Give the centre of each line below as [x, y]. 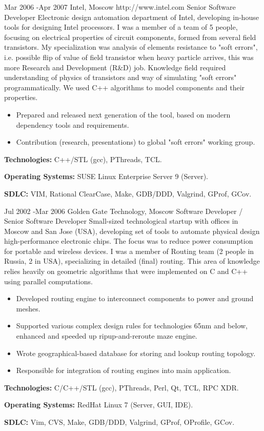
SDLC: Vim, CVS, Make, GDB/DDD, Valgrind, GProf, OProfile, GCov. [119, 422]
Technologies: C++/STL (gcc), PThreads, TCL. [83, 159]
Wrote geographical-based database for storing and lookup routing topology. [136, 353]
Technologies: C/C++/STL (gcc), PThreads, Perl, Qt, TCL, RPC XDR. [121, 387]
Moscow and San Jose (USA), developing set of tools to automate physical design [132, 231]
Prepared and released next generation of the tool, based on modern [123, 114]
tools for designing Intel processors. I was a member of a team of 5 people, [121, 27]
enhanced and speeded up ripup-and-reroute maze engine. [107, 336]
